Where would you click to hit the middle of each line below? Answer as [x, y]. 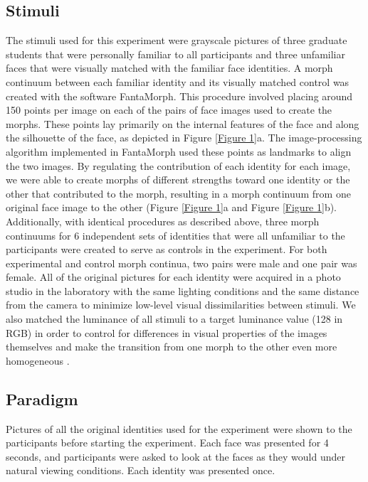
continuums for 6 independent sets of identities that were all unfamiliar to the [175, 235]
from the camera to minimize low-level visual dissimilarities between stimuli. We [181, 305]
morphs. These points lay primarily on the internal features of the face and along [183, 123]
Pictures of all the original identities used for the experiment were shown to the [179, 428]
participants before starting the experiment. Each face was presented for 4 [167, 443]
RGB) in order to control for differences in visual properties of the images [167, 332]
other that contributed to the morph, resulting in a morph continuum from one [178, 193]
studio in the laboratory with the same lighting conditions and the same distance [183, 290]
